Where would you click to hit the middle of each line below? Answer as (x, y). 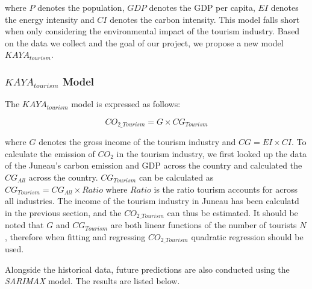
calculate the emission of (50, 153)
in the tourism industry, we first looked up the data (211, 153)
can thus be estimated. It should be (232, 212)
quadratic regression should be (247, 236)
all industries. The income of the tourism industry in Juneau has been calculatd (152, 201)
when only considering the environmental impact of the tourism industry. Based (152, 31)
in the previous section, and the (63, 212)
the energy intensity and (50, 19)
